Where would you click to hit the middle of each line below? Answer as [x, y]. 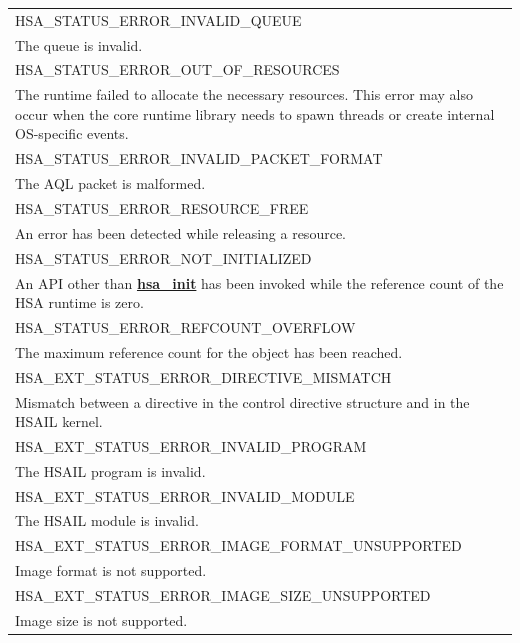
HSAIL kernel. [59, 421]
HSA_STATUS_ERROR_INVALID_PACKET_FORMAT [199, 158]
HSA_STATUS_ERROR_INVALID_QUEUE [158, 19]
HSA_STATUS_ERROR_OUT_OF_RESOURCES [177, 69]
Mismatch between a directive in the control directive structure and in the [242, 401]
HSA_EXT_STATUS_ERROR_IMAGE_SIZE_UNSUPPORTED [223, 595]
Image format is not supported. [111, 570]
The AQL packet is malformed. [110, 183]
